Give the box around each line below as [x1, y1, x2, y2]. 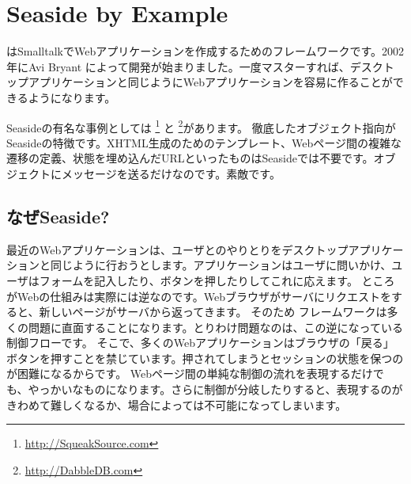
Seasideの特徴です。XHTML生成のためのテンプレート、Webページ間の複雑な [6, 134, 402, 151]
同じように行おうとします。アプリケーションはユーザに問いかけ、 [50, 257, 392, 273]
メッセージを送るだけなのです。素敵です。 [61, 165, 281, 181]
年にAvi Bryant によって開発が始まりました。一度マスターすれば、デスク [6, 58, 383, 74]
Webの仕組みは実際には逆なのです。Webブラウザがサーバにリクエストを [17, 288, 391, 304]
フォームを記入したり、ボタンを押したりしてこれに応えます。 [39, 272, 358, 288]
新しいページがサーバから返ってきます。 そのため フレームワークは [39, 303, 387, 320]
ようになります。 [28, 89, 116, 105]
